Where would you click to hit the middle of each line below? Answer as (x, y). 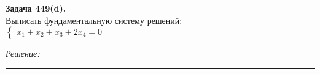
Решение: (23, 54)
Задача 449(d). (36, 8)
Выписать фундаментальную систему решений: (94, 20)
